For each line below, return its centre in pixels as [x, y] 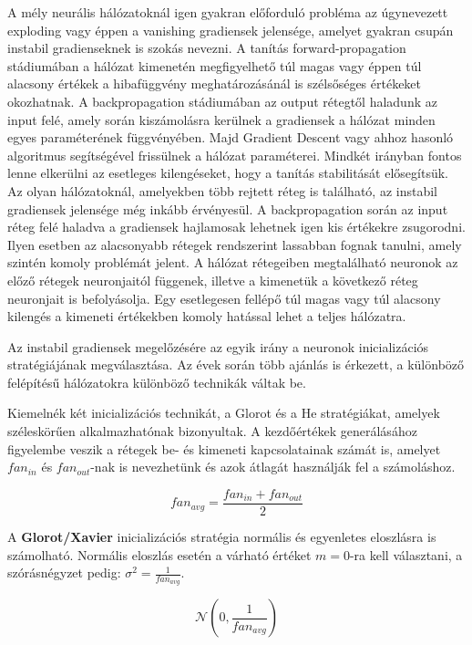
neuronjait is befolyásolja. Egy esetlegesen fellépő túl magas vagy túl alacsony [224, 298]
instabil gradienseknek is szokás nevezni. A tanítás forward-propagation [207, 48]
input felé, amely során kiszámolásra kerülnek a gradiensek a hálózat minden [221, 119]
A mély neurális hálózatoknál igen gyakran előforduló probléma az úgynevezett [228, 12]
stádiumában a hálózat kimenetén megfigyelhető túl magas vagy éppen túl [215, 65]
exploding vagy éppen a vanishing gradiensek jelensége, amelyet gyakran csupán [231, 30]
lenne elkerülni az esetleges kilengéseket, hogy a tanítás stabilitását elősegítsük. [228, 173]
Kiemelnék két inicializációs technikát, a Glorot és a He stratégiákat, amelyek [224, 413]
